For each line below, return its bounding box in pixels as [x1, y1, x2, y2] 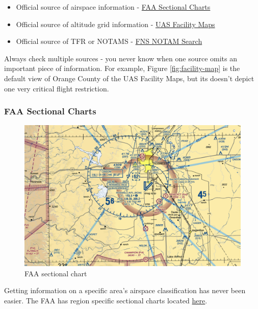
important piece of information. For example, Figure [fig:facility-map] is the [4, 63, 240, 74]
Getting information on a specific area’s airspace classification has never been [4, 285, 246, 296]
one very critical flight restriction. [4, 83, 109, 93]
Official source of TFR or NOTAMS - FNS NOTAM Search [16, 36, 202, 46]
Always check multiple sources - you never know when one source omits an [4, 53, 237, 63]
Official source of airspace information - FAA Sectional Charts [16, 2, 211, 12]
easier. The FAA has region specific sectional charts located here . [4, 295, 208, 305]
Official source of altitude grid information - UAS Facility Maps [16, 18, 215, 29]
